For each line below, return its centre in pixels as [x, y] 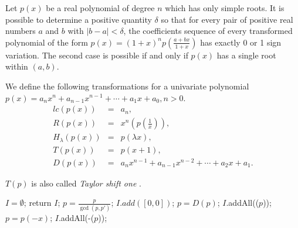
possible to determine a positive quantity [79, 19]
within [17, 66]
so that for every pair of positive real [227, 19]
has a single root [246, 55]
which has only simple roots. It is [225, 8]
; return [38, 203]
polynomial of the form [47, 42]
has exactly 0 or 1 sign [241, 42]
